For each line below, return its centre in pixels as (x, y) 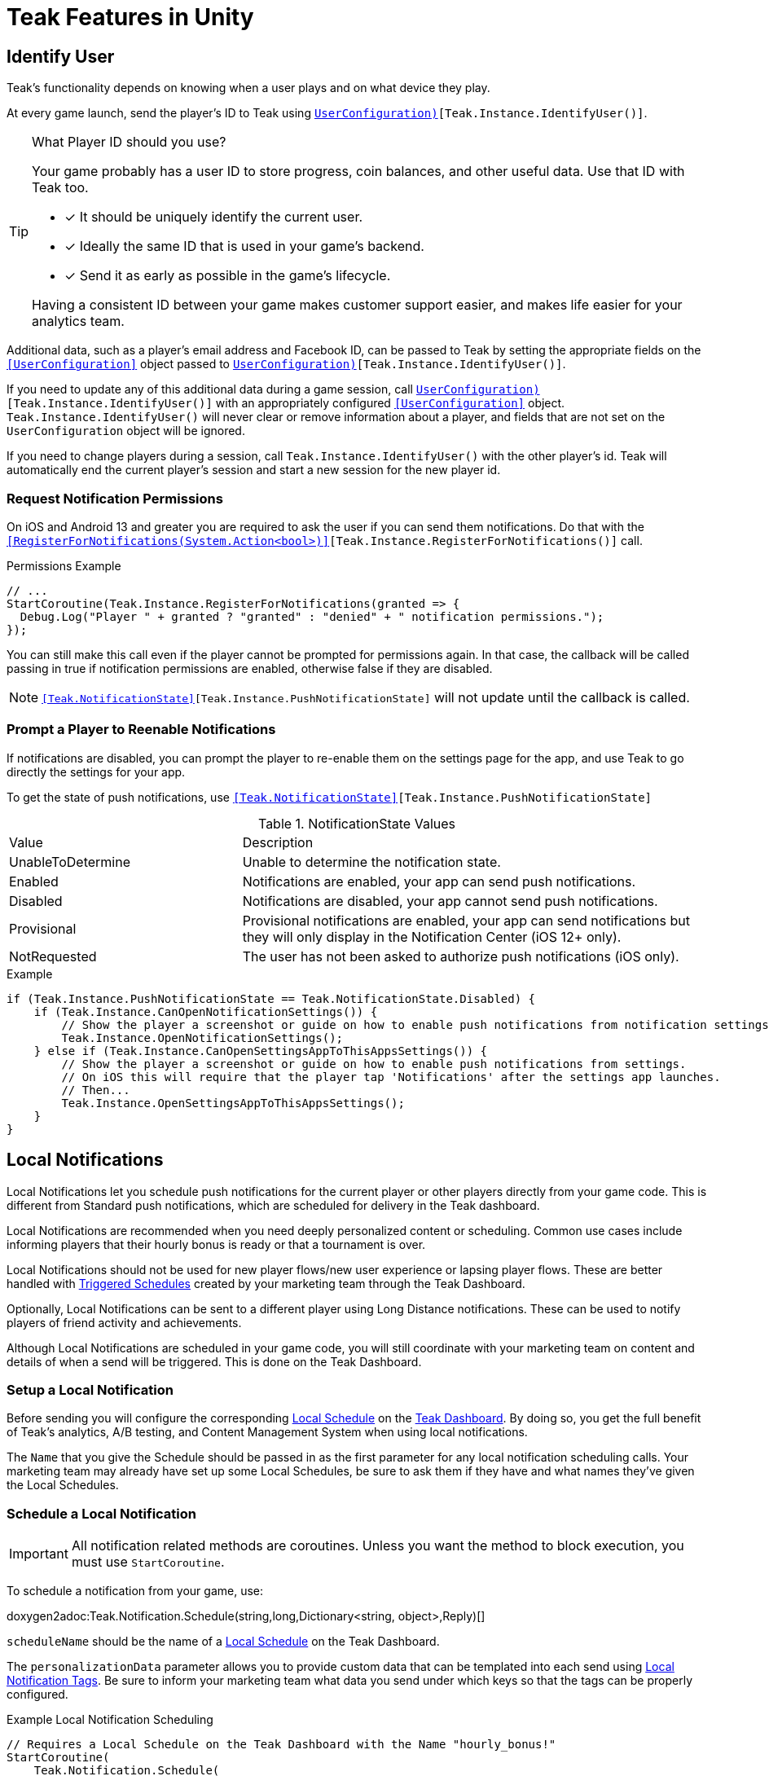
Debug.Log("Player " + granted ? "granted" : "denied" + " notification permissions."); (312, 616)
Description (278, 842)
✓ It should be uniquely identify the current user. (214, 217)
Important (39, 1554)
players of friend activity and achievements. (124, 1322)
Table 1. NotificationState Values (357, 823)
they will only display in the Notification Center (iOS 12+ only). (432, 936)
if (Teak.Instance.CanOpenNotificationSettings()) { (206, 1011)
